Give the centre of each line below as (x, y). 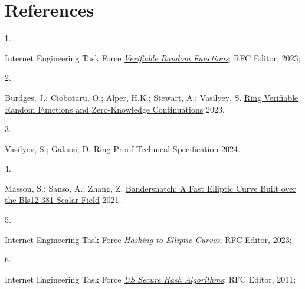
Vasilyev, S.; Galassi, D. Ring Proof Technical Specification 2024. (122, 148)
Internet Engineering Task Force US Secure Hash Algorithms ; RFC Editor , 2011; (150, 279)
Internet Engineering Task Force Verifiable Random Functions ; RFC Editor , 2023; (153, 58)
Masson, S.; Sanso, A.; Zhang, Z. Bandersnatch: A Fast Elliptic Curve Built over (151, 188)
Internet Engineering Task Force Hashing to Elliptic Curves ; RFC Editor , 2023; (148, 239)
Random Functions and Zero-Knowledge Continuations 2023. (115, 109)
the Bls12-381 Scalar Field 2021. (63, 200)
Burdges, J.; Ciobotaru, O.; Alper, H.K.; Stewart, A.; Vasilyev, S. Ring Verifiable (152, 97)
